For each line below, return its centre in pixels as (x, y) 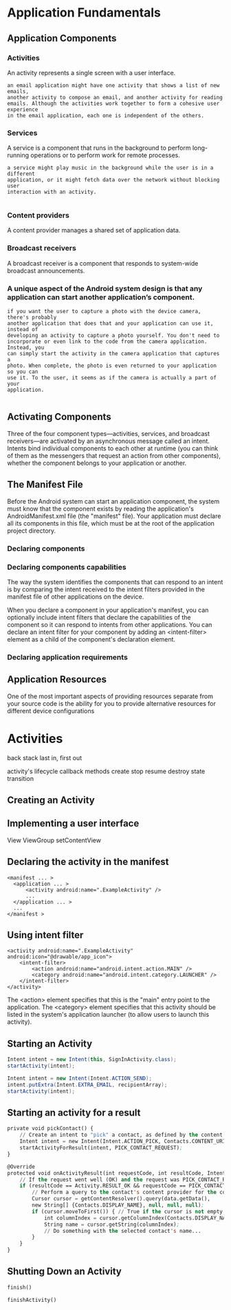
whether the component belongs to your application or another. (97, 463)
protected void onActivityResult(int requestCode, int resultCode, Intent (117, 1173)
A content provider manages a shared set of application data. (94, 230)
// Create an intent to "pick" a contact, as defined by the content (121, 1135)
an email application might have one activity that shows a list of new (113, 85)
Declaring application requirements (68, 657)
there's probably (32, 318)
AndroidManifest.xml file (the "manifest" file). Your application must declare (114, 516)
